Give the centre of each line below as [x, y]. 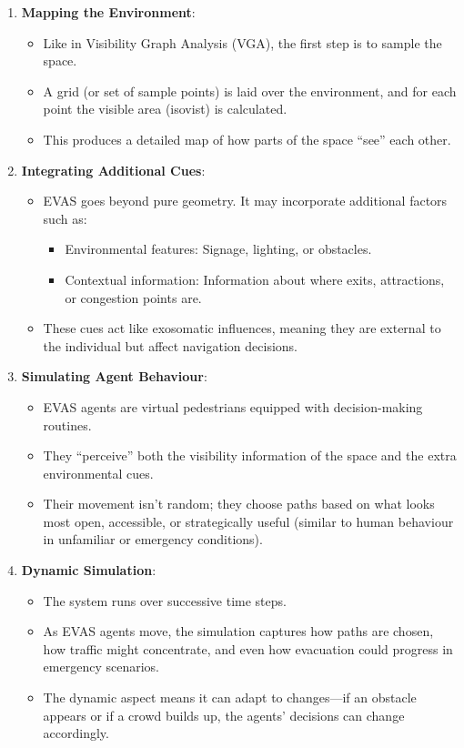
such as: [65, 218]
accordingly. [76, 733]
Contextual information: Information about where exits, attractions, [255, 279]
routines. [67, 425]
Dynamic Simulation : [89, 570]
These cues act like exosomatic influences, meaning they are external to [242, 328]
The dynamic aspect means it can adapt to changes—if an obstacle [230, 697]
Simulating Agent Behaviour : [114, 376]
